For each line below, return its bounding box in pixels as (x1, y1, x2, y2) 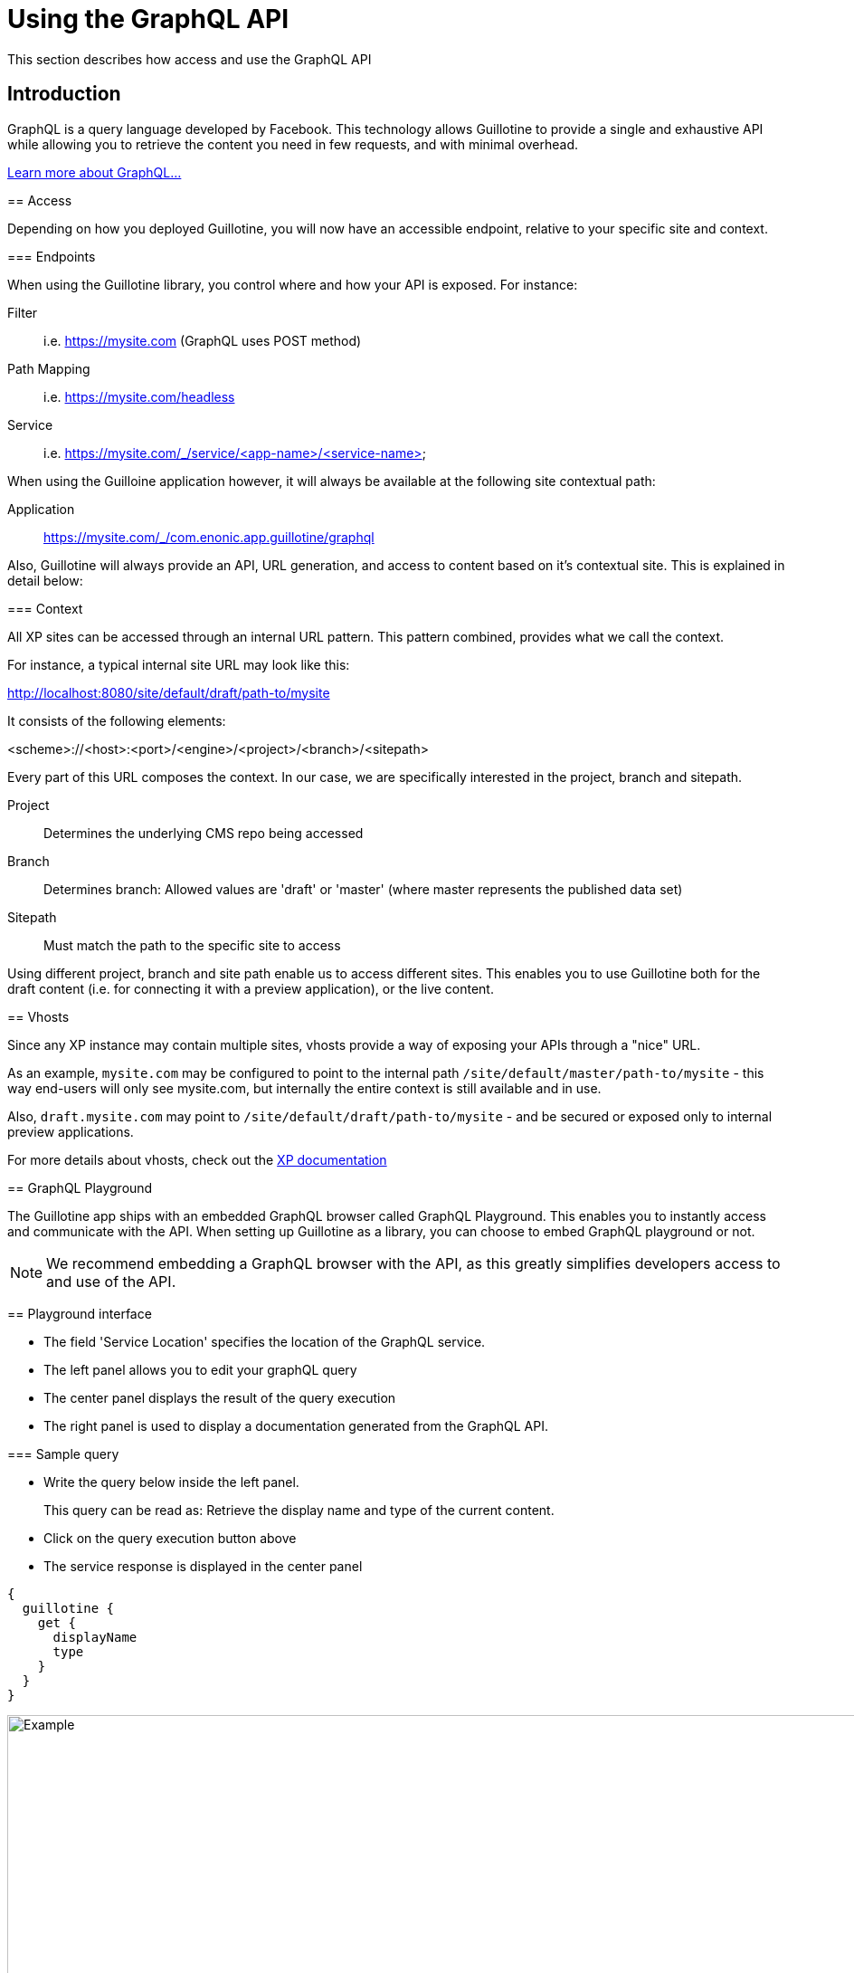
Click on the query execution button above (43, 1530, 297, 1546)
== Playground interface (7, 1305, 152, 1321)
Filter (7, 304, 38, 320)
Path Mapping (7, 360, 90, 376)
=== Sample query (7, 1445, 119, 1462)
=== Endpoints (7, 248, 96, 264)
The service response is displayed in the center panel (43, 1558, 363, 1574)
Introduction (7, 82, 121, 106)
